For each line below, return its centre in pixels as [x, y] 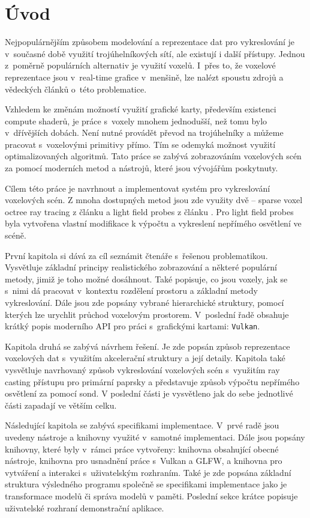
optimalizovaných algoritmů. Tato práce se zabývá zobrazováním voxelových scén [153, 156]
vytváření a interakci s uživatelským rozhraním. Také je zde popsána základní [148, 472]
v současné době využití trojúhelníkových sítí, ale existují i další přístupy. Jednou [155, 53]
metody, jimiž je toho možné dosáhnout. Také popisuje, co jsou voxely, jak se [146, 279]
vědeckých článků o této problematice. [76, 89]
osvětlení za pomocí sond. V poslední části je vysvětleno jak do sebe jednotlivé [149, 393]
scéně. [16, 235]
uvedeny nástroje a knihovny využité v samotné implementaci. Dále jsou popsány [155, 437]
